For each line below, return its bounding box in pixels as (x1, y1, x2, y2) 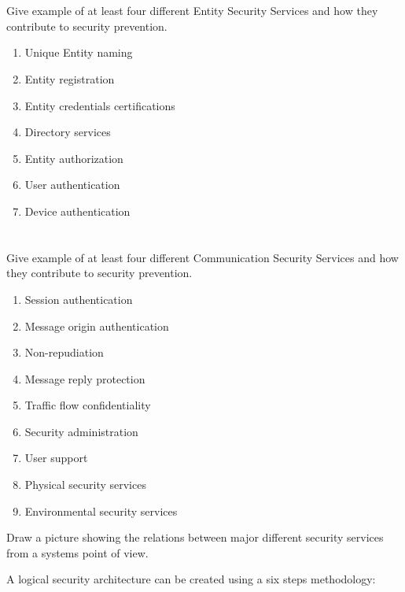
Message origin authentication (24, 317, 169, 334)
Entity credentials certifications (24, 97, 175, 113)
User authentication (24, 176, 120, 193)
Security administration (24, 423, 138, 439)
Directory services (24, 124, 111, 140)
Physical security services (24, 476, 146, 493)
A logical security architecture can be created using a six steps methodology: (6, 571, 376, 587)
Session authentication (24, 290, 133, 307)
